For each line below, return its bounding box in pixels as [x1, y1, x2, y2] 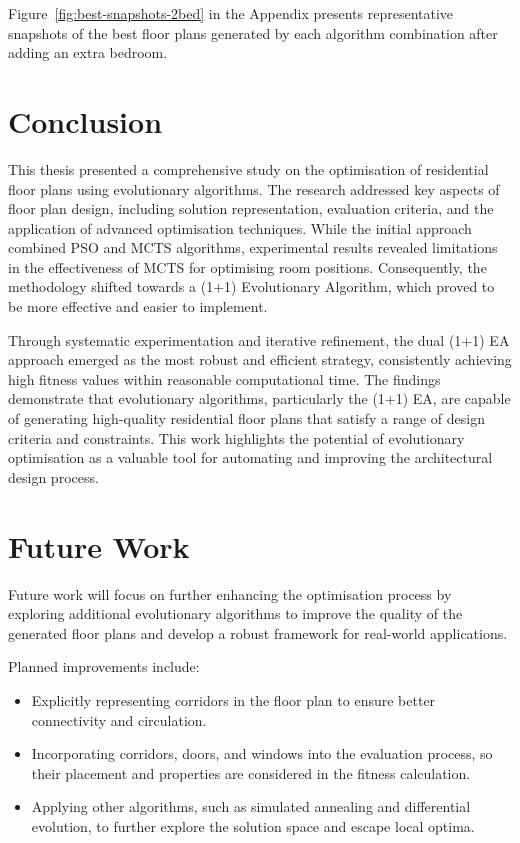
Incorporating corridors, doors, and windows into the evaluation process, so [31, 743, 493, 764]
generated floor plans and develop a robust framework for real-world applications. [8, 622, 508, 643]
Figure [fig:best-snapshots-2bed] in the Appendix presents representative [8, 3, 454, 23]
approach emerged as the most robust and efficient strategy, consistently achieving [8, 349, 512, 370]
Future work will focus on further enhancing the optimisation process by [8, 583, 452, 604]
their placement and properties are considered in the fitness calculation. [31, 762, 471, 783]
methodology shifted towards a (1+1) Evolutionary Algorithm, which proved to [8, 276, 495, 297]
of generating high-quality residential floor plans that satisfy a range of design [8, 408, 485, 429]
